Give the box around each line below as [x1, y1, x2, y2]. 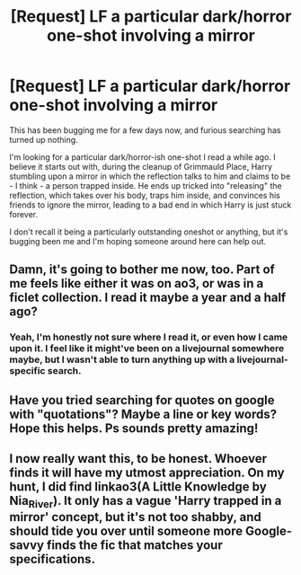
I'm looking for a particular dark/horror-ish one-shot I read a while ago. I [9, 151, 276, 163]
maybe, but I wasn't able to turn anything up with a [9, 353, 235, 366]
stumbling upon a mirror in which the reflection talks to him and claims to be [9, 171, 291, 181]
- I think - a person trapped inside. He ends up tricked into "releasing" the [9, 180, 282, 190]
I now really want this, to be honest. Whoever [9, 451, 268, 466]
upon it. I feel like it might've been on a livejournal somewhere [9, 342, 285, 355]
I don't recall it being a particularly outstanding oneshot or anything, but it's [9, 226, 288, 237]
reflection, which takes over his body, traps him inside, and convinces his [9, 190, 280, 200]
